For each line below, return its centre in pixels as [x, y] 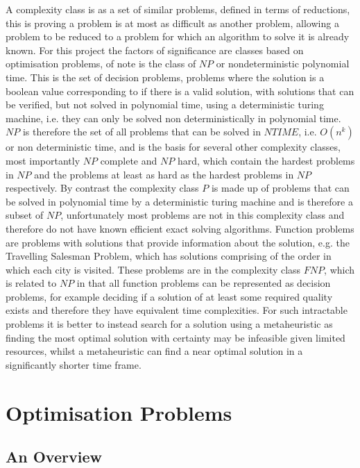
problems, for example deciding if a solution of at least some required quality [169, 296]
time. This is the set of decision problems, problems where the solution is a [165, 77]
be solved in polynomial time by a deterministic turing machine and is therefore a [179, 201]
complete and [129, 160]
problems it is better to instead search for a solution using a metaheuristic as [169, 324]
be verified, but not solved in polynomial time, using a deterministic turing [165, 105]
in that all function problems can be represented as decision [204, 283]
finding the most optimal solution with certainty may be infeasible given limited [175, 337]
